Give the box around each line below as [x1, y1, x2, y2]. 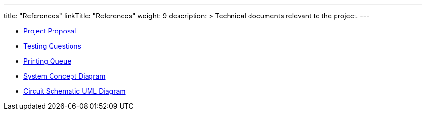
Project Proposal [23, 27, 76, 35]
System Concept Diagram [23, 72, 106, 80]
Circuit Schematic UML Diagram [23, 87, 126, 95]
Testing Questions [23, 42, 81, 50]
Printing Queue [23, 57, 71, 65]
